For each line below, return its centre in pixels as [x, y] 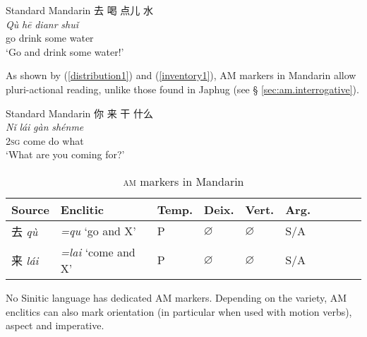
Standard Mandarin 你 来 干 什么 [79, 113]
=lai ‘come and [98, 252]
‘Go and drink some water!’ [65, 51]
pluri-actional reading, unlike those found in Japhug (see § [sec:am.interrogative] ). [182, 89]
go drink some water [50, 38]
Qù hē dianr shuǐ [42, 24]
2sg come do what [45, 140]
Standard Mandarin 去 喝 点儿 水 [79, 10]
